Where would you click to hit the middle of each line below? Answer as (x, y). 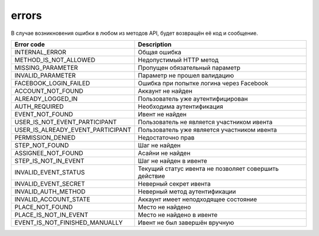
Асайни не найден (164, 153)
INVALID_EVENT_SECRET (50, 183)
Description (155, 44)
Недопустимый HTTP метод (178, 60)
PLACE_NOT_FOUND (44, 207)
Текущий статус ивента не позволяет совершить (208, 169)
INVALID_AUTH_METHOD (50, 191)
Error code (30, 44)
